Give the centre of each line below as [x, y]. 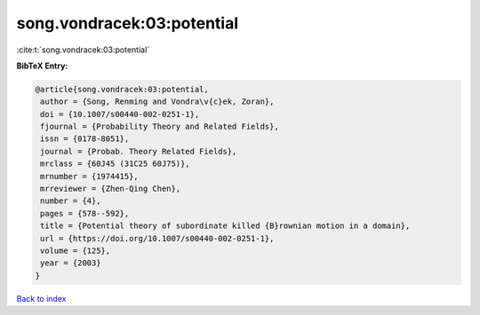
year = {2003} [71, 263]
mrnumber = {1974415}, [90, 176]
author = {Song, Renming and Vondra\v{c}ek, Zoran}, [157, 102]
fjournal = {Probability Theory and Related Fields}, [160, 127]
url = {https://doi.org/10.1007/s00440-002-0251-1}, [157, 238]
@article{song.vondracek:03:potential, [122, 89]
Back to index [41, 298]
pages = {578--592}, [85, 213]
